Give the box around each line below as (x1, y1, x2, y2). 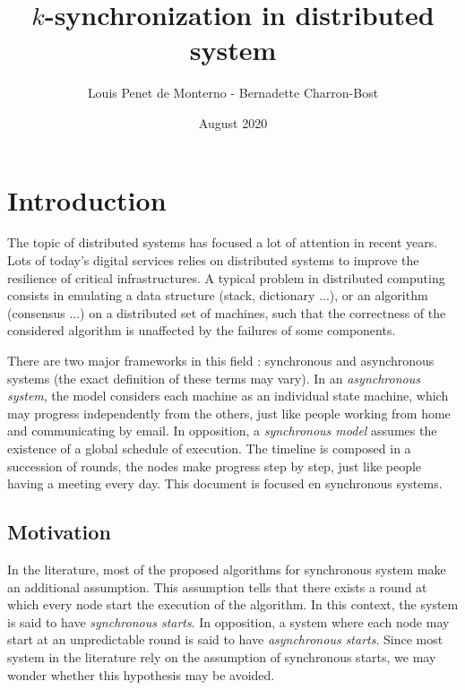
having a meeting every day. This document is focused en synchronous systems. (7, 474, 443, 493)
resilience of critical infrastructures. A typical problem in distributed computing (7, 268, 445, 287)
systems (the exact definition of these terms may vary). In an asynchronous (7, 368, 420, 387)
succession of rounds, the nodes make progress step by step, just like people (7, 456, 422, 475)
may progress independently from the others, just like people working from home (7, 403, 451, 422)
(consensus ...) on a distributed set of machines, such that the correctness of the (7, 303, 446, 322)
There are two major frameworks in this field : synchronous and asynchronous (7, 351, 435, 369)
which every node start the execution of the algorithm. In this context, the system (7, 595, 459, 614)
